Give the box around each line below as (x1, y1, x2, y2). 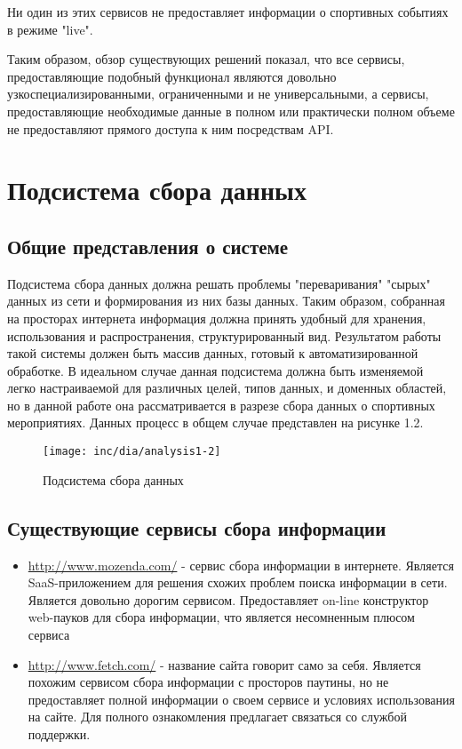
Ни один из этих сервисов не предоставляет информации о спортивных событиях (7, 3, 449, 20)
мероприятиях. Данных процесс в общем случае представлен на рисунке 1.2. (7, 413, 424, 432)
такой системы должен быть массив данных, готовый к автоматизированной (7, 344, 418, 363)
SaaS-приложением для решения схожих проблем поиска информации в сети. (28, 573, 448, 592)
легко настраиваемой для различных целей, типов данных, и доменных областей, (7, 378, 447, 397)
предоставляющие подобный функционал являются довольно (7, 67, 337, 85)
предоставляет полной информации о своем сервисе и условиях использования (28, 689, 455, 708)
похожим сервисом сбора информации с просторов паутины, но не (28, 673, 389, 691)
